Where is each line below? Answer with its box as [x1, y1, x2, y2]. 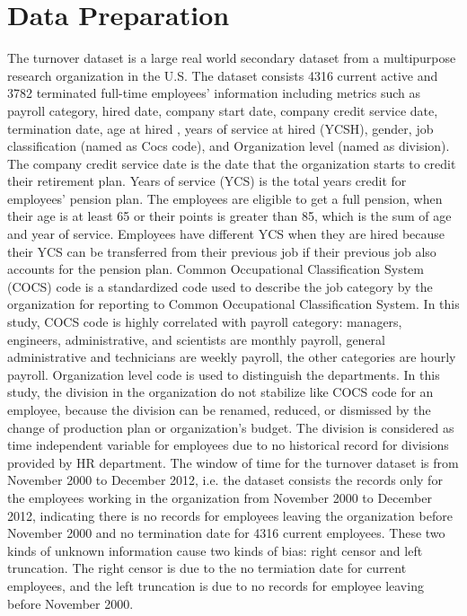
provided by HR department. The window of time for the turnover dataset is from [7, 453, 459, 471]
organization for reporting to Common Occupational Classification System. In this [7, 295, 460, 313]
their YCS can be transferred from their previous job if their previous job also [7, 242, 436, 260]
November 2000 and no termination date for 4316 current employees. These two [7, 524, 445, 542]
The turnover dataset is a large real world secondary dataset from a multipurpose [7, 48, 456, 67]
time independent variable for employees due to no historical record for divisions [7, 436, 449, 454]
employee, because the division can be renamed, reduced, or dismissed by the [7, 400, 431, 418]
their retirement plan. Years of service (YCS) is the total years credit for [7, 172, 407, 190]
